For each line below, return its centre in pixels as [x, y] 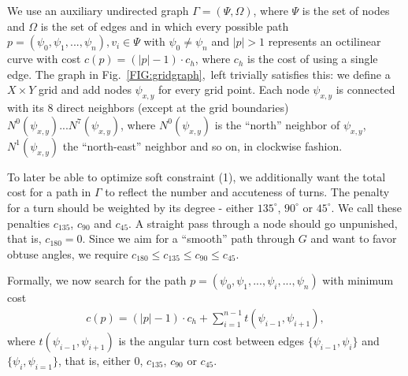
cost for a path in [49, 192]
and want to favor [354, 238]
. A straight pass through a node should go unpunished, [263, 223]
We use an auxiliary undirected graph [98, 10]
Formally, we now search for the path [97, 280]
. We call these [367, 207]
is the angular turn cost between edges [211, 340]
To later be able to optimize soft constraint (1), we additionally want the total [197, 176]
